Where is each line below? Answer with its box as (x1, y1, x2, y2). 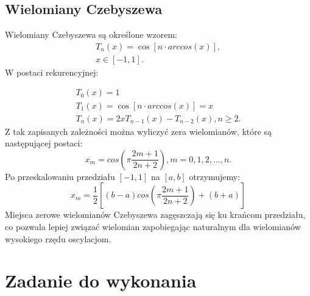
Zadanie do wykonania (5, 268, 197, 293)
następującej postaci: (5, 137, 83, 150)
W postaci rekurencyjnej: (5, 65, 99, 78)
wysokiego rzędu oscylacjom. (5, 232, 111, 245)
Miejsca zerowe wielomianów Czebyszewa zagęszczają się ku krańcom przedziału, (5, 208, 306, 221)
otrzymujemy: (189, 170, 241, 182)
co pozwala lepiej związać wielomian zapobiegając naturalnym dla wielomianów (5, 220, 301, 233)
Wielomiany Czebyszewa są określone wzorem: (5, 28, 177, 41)
